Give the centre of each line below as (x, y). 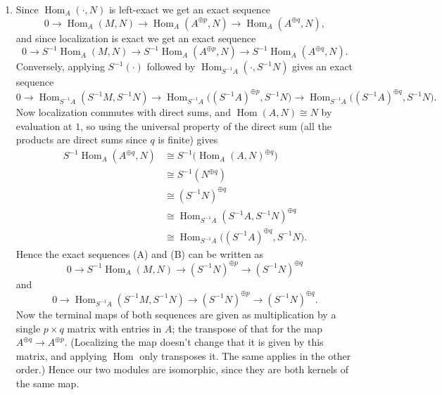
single (28, 328)
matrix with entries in (114, 328)
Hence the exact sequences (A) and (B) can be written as (139, 253)
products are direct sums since (81, 140)
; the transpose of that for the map (247, 328)
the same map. (48, 383)
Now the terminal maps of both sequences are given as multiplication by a (176, 314)
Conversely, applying (60, 66)
